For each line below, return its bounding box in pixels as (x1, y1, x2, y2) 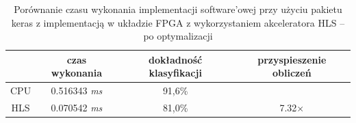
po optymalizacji (143, 29, 213, 43)
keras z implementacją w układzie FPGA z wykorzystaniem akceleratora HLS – (11, 15, 345, 29)
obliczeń (272, 66, 311, 80)
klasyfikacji (149, 66, 202, 80)
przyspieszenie (257, 52, 327, 66)
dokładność (149, 52, 203, 66)
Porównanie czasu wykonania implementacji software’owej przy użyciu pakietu (14, 2, 342, 16)
